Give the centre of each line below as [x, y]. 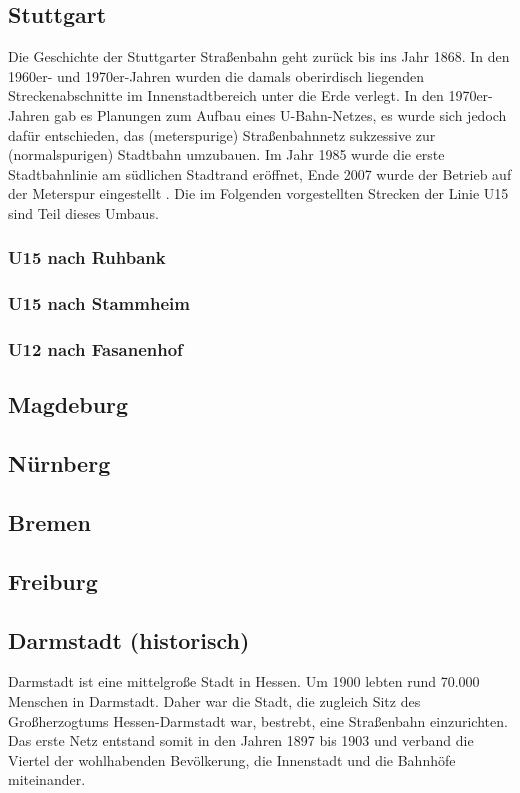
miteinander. [47, 779]
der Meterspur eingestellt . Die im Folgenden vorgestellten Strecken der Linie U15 [258, 193]
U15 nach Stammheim [99, 303]
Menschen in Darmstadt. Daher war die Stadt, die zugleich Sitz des [214, 701]
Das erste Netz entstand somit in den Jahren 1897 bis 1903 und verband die [241, 740]
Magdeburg [68, 404]
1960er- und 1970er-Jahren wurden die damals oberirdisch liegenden [216, 75]
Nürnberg [59, 463]
